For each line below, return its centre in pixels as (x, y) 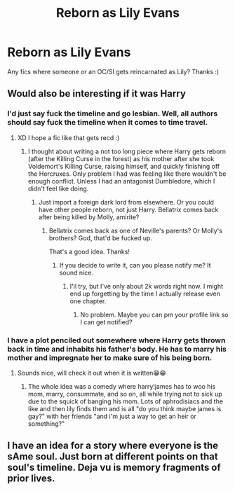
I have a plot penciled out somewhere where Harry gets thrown (116, 340)
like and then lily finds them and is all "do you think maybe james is (125, 408)
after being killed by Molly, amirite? (89, 217)
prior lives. (31, 479)
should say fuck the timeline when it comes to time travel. (108, 123)
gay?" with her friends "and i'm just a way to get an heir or (112, 416)
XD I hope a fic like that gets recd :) (68, 137)
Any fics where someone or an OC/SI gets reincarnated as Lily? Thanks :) (113, 71)
